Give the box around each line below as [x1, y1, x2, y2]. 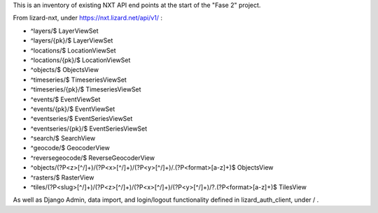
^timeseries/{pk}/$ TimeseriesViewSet [30, 85, 141, 94]
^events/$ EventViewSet [30, 95, 101, 103]
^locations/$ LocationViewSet [30, 46, 116, 54]
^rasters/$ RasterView [30, 173, 94, 182]
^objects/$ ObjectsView [30, 66, 99, 74]
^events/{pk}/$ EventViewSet [30, 105, 115, 113]
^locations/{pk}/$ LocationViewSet [30, 56, 131, 64]
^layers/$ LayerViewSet [30, 27, 99, 35]
